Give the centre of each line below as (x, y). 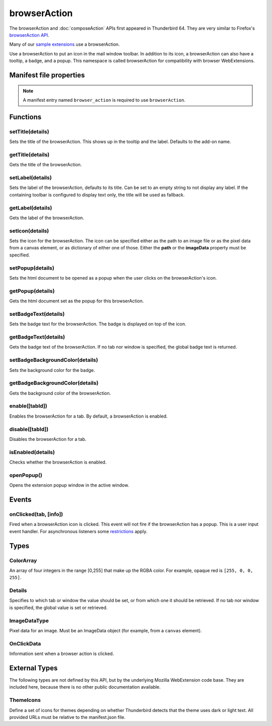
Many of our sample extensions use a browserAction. (65, 44)
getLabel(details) (31, 208)
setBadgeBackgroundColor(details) (54, 360)
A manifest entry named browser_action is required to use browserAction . (104, 100)
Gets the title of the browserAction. (46, 165)
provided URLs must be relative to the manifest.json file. (67, 717)
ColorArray (23, 560)
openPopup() (26, 475)
